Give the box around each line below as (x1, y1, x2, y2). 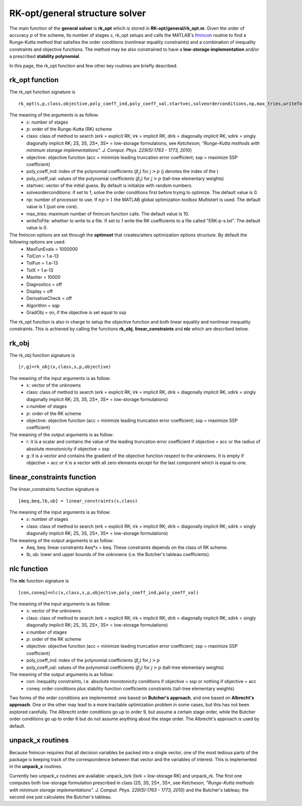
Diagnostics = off (26, 281, 62, 287)
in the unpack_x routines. (9, 764, 62, 770)
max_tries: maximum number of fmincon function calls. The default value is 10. (26, 211, 190, 217)
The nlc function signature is (9, 578, 69, 584)
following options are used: (9, 239, 66, 245)
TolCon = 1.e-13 (26, 253, 59, 259)
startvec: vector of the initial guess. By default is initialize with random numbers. (26, 182, 193, 189)
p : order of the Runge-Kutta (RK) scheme (26, 126, 112, 132)
